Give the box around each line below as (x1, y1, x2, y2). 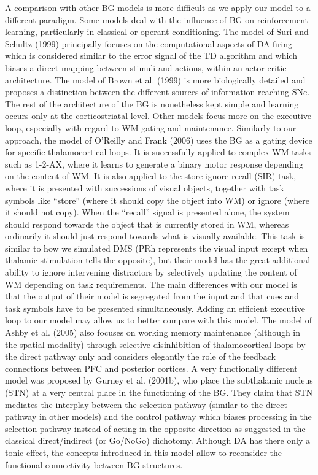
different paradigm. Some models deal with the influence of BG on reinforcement (5, 13, 309, 26)
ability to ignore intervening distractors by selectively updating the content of (5, 266, 297, 279)
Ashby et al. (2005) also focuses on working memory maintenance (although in (5, 326, 301, 339)
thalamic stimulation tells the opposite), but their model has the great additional (5, 253, 311, 266)
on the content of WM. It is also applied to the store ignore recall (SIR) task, (5, 169, 297, 182)
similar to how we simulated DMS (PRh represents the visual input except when (5, 241, 308, 254)
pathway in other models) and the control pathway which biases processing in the (5, 410, 312, 423)
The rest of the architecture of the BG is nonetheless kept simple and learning (5, 97, 299, 110)
